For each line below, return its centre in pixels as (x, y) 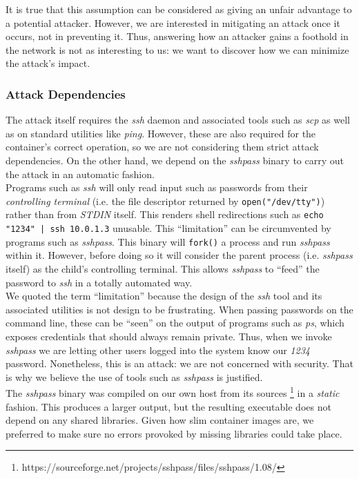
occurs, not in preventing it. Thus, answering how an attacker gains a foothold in (177, 36)
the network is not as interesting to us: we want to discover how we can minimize (177, 49)
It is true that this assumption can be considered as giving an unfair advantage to (179, 9)
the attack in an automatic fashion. (80, 174)
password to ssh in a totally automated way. (99, 282)
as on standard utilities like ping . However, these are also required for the (161, 133)
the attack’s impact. (48, 63)
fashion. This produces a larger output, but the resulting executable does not (168, 406)
